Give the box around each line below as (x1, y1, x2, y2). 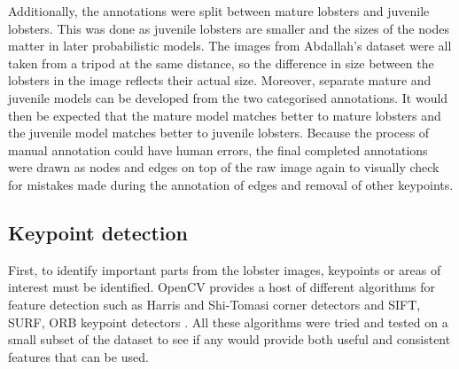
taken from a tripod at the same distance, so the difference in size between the (8, 53, 434, 72)
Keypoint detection (8, 218, 189, 246)
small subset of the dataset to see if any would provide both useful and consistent (8, 330, 451, 349)
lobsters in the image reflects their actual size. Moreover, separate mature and (8, 71, 432, 90)
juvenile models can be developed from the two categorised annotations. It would (8, 88, 448, 106)
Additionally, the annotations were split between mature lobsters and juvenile (8, 2, 430, 20)
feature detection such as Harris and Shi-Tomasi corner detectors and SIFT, (8, 294, 421, 313)
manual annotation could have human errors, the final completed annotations (8, 140, 428, 159)
